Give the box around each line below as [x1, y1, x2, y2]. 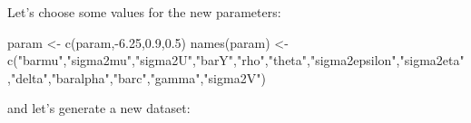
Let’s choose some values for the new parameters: [7, 3, 281, 21]
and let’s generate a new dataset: [7, 99, 191, 118]
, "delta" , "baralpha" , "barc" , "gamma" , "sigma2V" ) [7, 68, 266, 87]
